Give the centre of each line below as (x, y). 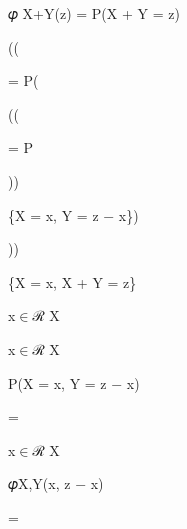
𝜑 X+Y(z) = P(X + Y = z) (94, 13)
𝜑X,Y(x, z (39, 483)
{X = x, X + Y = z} (72, 281)
